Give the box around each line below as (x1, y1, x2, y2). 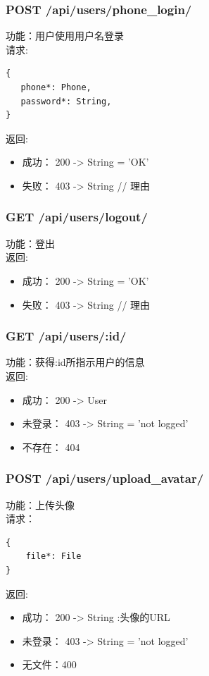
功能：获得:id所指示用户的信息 (6, 355, 145, 369)
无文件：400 (22, 657, 77, 672)
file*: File (25, 551, 82, 562)
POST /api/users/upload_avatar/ (6, 469, 204, 487)
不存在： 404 (22, 439, 80, 454)
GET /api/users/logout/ (6, 208, 148, 226)
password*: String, (20, 96, 112, 106)
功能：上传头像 (6, 497, 75, 512)
